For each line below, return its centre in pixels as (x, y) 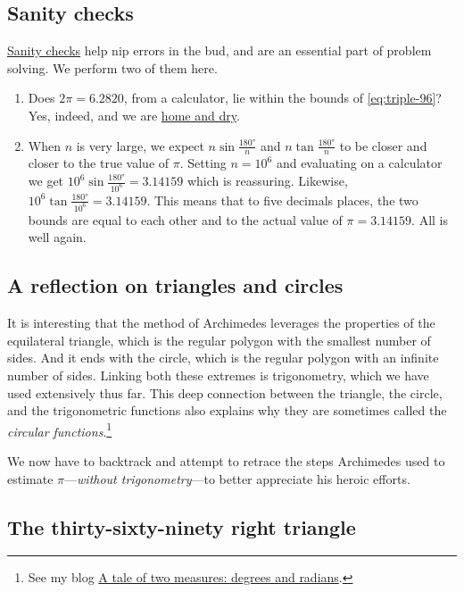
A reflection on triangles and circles (175, 285)
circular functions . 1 (60, 429)
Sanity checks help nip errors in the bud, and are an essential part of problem (220, 50)
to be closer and (383, 145)
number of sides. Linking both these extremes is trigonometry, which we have (218, 375)
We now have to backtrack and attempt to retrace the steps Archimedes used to (226, 460)
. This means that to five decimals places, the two (282, 200)
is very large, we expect (140, 145)
